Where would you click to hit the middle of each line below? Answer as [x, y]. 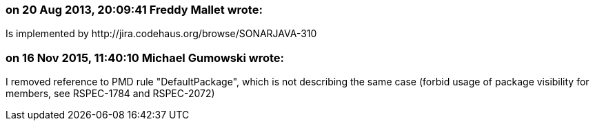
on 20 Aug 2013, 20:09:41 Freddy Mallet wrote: [134, 10]
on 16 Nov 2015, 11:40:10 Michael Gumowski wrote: [145, 57]
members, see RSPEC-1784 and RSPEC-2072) [110, 94]
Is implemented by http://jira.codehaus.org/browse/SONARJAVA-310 [161, 34]
